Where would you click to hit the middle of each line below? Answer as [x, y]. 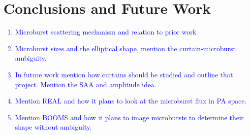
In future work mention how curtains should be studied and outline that [124, 74]
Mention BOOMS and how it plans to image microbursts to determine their [129, 117]
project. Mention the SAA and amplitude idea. [86, 84]
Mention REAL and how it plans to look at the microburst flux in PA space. [131, 101]
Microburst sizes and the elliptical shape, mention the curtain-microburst [125, 48]
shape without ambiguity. [53, 127]
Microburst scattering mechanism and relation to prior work [106, 32]
